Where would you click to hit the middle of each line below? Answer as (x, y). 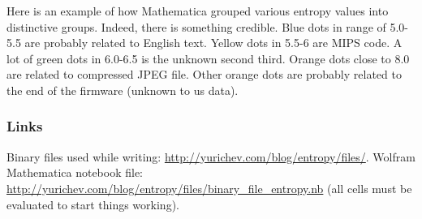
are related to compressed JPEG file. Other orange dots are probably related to (204, 74)
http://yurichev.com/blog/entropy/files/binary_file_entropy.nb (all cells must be (209, 188)
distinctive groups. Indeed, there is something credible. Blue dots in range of (196, 26)
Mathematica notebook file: (75, 172)
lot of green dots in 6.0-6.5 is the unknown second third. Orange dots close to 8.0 (208, 58)
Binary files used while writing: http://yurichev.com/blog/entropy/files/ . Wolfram (211, 156)
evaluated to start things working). (93, 204)
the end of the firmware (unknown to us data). (123, 90)
